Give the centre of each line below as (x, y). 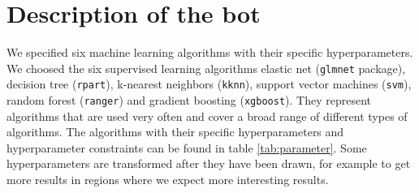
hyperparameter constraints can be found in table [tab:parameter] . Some (187, 147)
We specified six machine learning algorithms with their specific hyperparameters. (210, 52)
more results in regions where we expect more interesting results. (168, 180)
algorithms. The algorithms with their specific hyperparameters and (175, 132)
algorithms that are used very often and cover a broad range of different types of (207, 116)
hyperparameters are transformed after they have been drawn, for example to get (209, 163)
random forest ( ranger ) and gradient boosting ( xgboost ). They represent (189, 100)
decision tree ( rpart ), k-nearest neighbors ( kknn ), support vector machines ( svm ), (209, 84)
